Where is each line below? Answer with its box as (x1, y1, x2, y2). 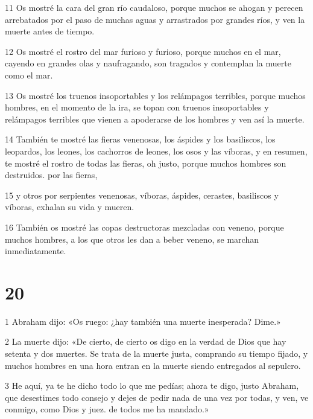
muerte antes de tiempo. (5, 25, 95, 37)
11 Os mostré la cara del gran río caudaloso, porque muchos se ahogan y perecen (5, 1, 303, 13)
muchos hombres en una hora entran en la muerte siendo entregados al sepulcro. (5, 359, 301, 371)
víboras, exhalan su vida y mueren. (5, 200, 134, 213)
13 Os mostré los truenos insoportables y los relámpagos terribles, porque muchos (5, 89, 306, 101)
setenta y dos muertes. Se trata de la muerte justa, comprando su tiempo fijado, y (5, 347, 308, 359)
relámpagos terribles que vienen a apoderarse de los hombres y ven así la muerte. (5, 112, 305, 125)
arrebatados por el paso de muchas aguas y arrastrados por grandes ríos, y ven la (5, 13, 305, 25)
